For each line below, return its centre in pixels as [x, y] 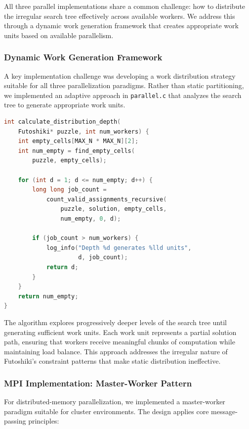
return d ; [62, 267]
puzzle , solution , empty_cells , [114, 209]
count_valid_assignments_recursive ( [106, 199]
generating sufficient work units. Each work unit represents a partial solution [120, 332]
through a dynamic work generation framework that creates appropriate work [121, 25]
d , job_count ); [103, 258]
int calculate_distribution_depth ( [62, 122]
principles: [44, 421]
